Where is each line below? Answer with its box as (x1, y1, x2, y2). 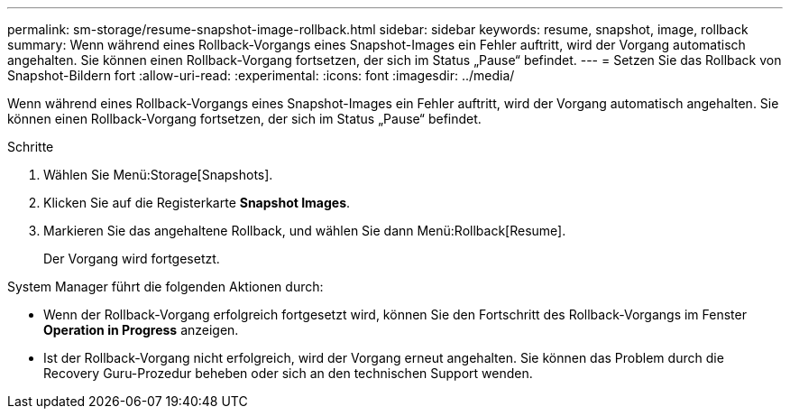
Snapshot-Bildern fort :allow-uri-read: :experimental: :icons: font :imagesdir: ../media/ (7, 68, 515, 83)
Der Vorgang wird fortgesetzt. (43, 251, 220, 266)
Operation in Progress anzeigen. (43, 322, 239, 337)
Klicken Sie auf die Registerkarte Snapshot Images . (43, 195, 351, 210)
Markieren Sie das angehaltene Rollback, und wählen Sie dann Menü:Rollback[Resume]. (43, 223, 566, 238)
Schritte (7, 139, 54, 154)
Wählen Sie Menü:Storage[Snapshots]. (43, 167, 273, 182)
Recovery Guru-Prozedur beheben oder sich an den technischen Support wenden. (43, 365, 533, 381)
